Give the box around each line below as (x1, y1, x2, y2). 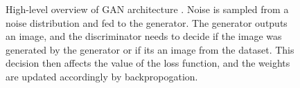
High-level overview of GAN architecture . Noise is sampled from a (6, 2, 289, 16)
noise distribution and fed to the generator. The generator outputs (6, 15, 288, 30)
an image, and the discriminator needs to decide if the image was (6, 29, 282, 43)
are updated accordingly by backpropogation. (6, 69, 198, 83)
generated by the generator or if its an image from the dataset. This (6, 42, 294, 56)
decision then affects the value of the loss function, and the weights (6, 56, 290, 70)
